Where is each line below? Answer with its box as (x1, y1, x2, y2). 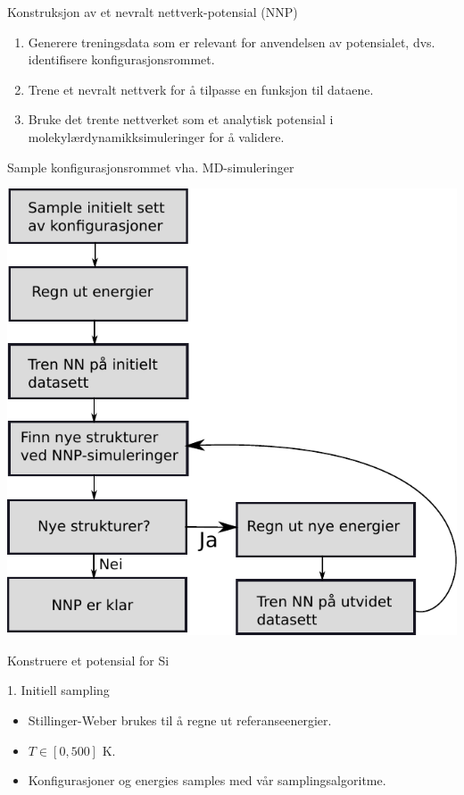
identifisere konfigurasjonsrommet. (28, 50, 215, 69)
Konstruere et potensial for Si (7, 650, 170, 669)
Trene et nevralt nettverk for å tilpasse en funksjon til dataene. (28, 79, 374, 98)
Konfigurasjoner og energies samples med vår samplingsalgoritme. (28, 771, 386, 790)
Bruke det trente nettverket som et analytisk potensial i (28, 110, 334, 129)
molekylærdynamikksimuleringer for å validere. (28, 127, 285, 146)
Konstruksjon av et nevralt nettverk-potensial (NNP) (7, 3, 298, 21)
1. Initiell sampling (7, 681, 110, 699)
